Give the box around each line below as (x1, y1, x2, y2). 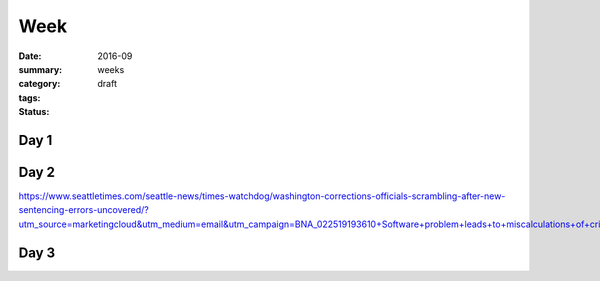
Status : (18, 106, 50, 118)
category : (18, 78, 61, 90)
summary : (18, 63, 63, 75)
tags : (18, 91, 41, 104)
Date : (18, 50, 42, 62)
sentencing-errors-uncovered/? (18, 204, 149, 216)
